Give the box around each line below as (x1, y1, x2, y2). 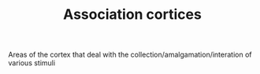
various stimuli (8, 58, 56, 68)
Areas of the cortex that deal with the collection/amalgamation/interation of (8, 50, 252, 60)
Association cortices (62, 6, 202, 24)
